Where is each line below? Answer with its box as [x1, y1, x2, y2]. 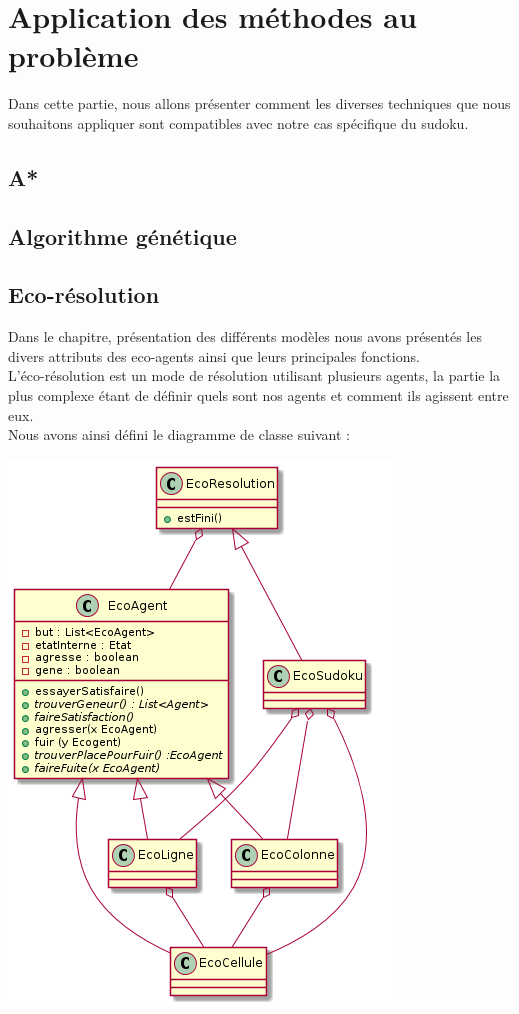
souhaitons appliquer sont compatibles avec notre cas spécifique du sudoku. [8, 112, 469, 133]
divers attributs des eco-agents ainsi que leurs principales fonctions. [8, 345, 420, 366]
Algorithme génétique [8, 220, 237, 251]
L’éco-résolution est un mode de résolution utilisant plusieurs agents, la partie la [8, 365, 501, 386]
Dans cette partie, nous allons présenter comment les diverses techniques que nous [8, 93, 511, 114]
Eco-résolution [8, 279, 160, 310]
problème [8, 35, 139, 76]
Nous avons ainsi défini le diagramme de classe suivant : [8, 424, 350, 445]
